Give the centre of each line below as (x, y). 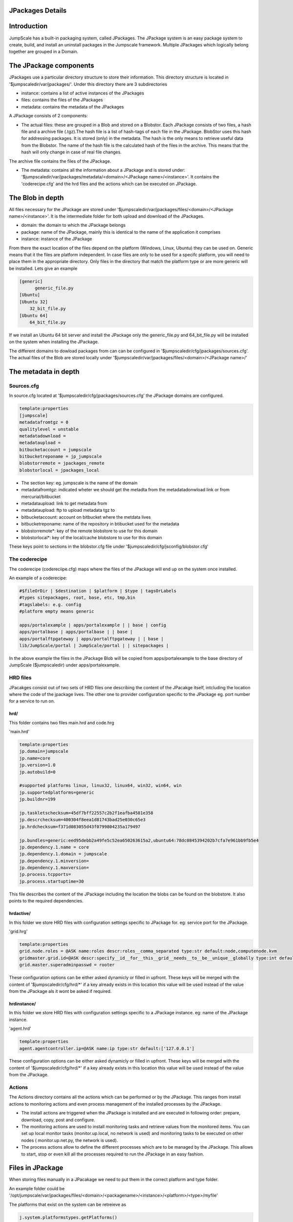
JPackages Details (38, 11)
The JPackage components (52, 66)
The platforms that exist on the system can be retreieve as (68, 1204)
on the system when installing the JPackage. (54, 342)
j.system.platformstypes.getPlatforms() (68, 1217)
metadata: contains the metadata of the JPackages (73, 107)
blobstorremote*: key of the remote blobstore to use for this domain (89, 531)
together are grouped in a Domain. (44, 52)
